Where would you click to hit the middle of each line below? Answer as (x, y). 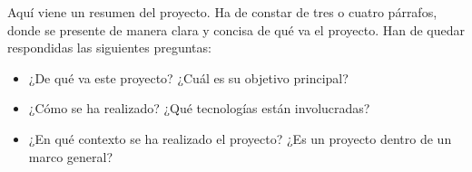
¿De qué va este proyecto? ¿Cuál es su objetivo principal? (188, 77)
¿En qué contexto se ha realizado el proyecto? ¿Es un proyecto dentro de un (240, 138)
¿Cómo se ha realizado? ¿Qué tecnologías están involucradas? (199, 108)
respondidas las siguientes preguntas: (109, 48)
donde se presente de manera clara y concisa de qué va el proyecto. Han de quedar (236, 29)
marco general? (71, 156)
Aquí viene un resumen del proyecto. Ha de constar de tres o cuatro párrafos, (222, 12)
